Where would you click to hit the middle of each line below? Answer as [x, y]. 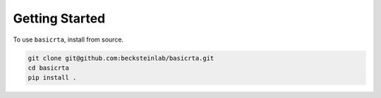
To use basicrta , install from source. [68, 39]
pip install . [52, 78]
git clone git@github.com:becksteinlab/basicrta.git [121, 58]
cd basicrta [49, 68]
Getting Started [59, 18]
